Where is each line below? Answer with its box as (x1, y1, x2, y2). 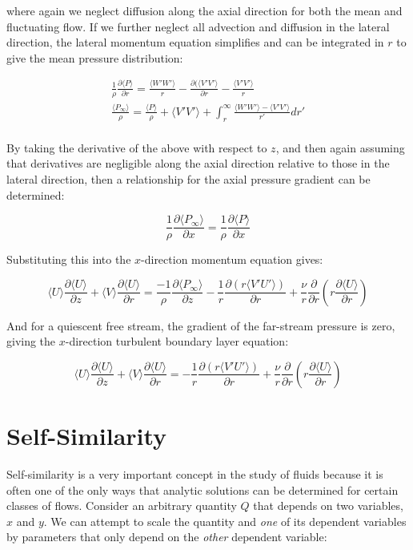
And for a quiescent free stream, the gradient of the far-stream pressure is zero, (6, 317, 395, 334)
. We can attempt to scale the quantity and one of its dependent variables (43, 512, 407, 529)
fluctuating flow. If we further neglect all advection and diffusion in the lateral (6, 18, 390, 34)
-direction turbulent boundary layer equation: (65, 333, 289, 350)
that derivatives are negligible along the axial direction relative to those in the (6, 155, 390, 172)
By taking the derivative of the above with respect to (6, 139, 267, 156)
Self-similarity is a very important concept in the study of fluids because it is (6, 466, 383, 483)
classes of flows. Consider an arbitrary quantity (6, 497, 237, 514)
